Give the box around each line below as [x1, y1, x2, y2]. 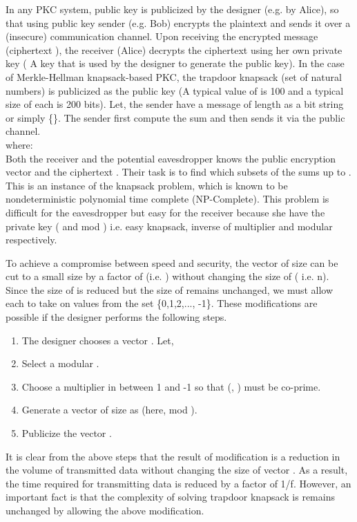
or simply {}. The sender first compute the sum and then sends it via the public [6, 110, 345, 124]
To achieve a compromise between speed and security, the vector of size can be [6, 255, 338, 270]
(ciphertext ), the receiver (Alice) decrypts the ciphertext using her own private [6, 42, 342, 57]
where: [6, 137, 33, 151]
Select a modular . [21, 356, 99, 371]
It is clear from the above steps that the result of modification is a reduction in [6, 449, 340, 463]
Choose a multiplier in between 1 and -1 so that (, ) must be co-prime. [21, 379, 321, 393]
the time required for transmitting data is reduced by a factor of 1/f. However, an [6, 476, 351, 490]
